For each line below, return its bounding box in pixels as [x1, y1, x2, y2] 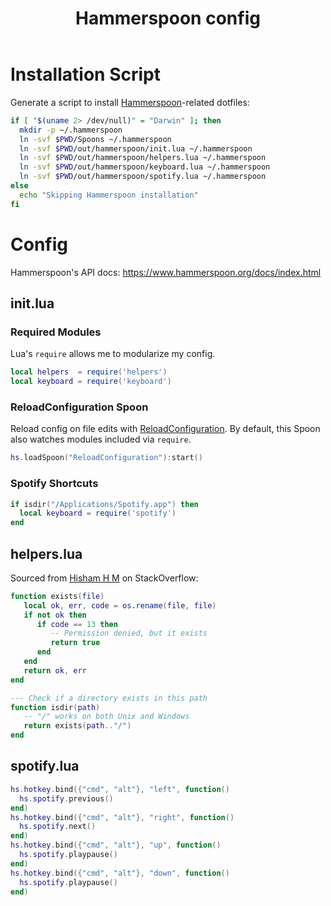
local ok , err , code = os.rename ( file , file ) [23, 600, 217, 611]
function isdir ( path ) [10, 702, 101, 712]
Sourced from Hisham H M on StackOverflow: [10, 572, 199, 584]
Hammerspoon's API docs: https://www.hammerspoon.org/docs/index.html [10, 266, 322, 278]
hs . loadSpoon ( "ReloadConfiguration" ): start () [10, 453, 203, 463]
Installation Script [10, 63, 161, 86]
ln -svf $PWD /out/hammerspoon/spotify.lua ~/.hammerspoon [19, 172, 267, 182]
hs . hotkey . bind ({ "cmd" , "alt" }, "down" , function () [10, 868, 230, 878]
